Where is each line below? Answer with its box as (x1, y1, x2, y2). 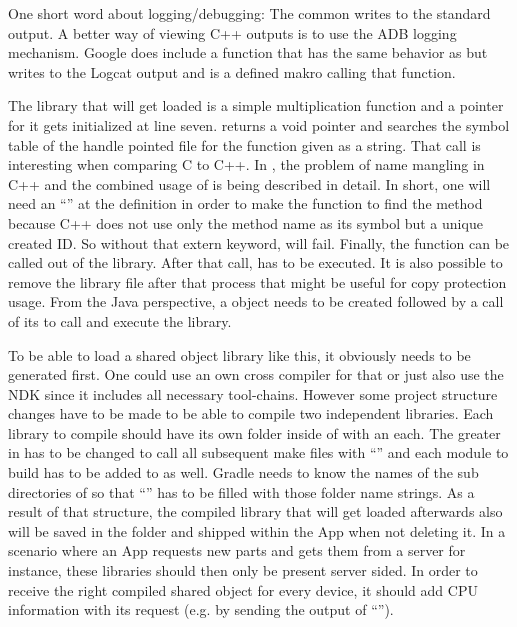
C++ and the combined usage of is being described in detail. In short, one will (8, 173, 491, 194)
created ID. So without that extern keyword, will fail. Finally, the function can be (8, 232, 510, 253)
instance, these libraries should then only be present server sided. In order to (8, 560, 478, 581)
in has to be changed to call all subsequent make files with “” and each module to (8, 442, 509, 463)
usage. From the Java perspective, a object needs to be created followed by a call (8, 291, 504, 312)
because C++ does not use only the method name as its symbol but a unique (8, 212, 483, 233)
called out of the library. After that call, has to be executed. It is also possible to (8, 252, 503, 273)
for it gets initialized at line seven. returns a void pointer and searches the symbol (8, 114, 510, 135)
